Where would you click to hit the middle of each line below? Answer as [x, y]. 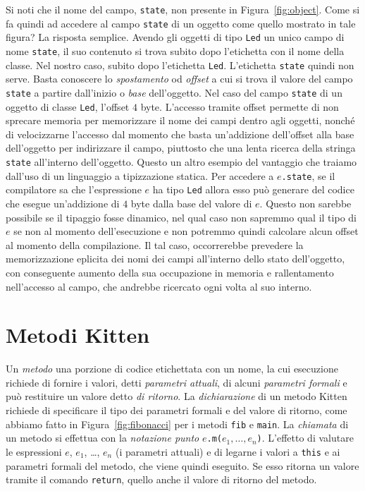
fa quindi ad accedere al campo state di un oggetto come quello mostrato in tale [181, 23]
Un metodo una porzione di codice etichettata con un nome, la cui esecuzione [172, 369]
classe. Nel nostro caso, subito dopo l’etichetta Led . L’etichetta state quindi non [180, 65]
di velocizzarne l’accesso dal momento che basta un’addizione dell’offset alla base [180, 134]
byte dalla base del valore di [191, 203]
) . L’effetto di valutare [305, 438]
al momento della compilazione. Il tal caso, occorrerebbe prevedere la [155, 244]
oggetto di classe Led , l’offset [68, 106]
